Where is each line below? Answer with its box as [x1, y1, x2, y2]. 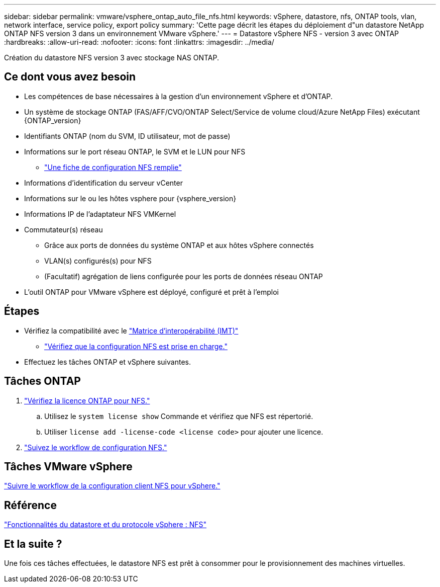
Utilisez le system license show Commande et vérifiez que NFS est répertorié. [44, 411, 313, 421]
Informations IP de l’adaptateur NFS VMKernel [24, 209, 176, 218]
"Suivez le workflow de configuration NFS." [24, 443, 167, 452]
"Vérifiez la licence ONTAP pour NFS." [24, 396, 150, 405]
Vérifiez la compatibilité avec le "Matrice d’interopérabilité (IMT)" [24, 326, 239, 335]
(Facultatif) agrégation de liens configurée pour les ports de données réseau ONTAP [44, 272, 323, 281]
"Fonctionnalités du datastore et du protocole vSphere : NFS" [4, 520, 206, 529]
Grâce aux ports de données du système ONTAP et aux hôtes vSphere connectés [44, 240, 314, 249]
